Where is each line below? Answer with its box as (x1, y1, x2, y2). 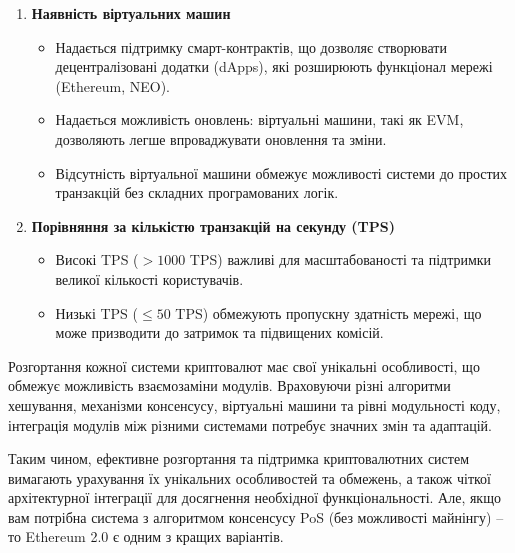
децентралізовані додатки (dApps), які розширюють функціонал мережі (55, 56, 493, 77)
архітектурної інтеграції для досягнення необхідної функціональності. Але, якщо (8, 487, 501, 508)
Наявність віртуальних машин (31, 3, 231, 23)
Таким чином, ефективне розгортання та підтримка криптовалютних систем (8, 448, 470, 469)
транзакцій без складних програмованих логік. (55, 182, 339, 203)
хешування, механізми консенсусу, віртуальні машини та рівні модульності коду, (8, 394, 501, 415)
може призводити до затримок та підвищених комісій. (55, 322, 384, 343)
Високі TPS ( (55, 249, 139, 270)
